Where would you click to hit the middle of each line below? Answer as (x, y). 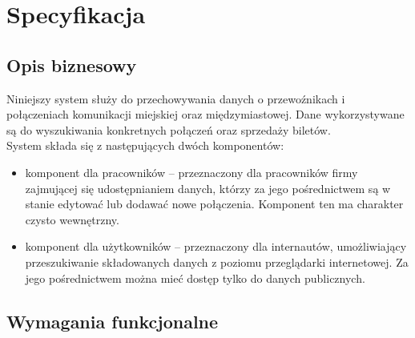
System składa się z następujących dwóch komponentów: (145, 145)
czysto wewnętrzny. (72, 219)
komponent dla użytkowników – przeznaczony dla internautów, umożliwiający (216, 246)
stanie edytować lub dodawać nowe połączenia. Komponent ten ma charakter (214, 204)
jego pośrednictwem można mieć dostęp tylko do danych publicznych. (195, 278)
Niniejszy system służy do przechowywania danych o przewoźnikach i (176, 98)
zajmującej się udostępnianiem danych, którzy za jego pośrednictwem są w (208, 188)
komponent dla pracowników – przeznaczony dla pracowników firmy (191, 172)
